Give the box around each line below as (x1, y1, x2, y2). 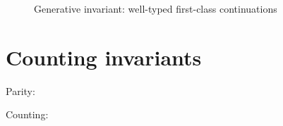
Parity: (6, 83, 35, 98)
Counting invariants (6, 42, 202, 71)
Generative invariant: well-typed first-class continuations (34, 1, 277, 15)
